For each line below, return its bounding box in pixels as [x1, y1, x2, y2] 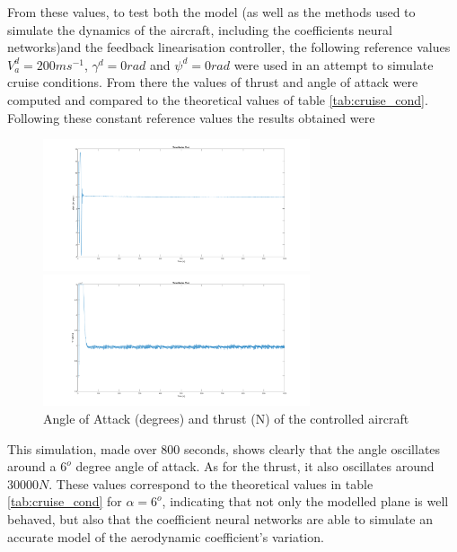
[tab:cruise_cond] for [7, 492, 122, 511]
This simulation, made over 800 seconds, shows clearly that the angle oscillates [7, 439, 441, 458]
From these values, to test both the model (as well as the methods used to [7, 3, 416, 21]
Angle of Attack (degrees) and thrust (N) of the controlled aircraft [43, 409, 409, 428]
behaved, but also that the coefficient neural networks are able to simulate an [7, 510, 433, 529]
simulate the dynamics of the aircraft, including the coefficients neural [7, 20, 392, 39]
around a [7, 457, 57, 476]
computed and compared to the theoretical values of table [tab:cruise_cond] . [7, 90, 428, 109]
